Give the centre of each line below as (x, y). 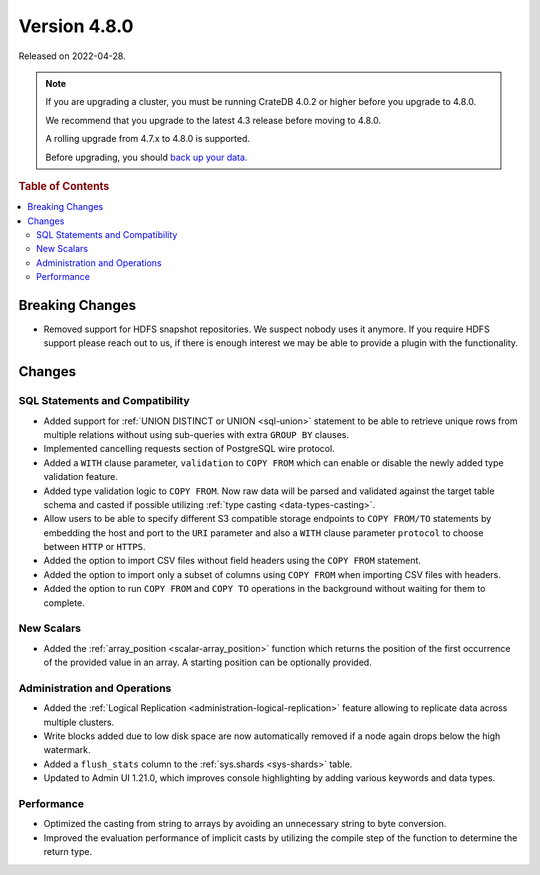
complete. (64, 602)
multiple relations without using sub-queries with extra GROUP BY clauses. (196, 434)
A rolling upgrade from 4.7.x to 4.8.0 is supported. (147, 139)
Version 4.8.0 (76, 26)
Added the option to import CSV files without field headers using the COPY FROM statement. (232, 561)
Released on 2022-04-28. (72, 56)
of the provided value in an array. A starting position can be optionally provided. (207, 662)
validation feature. (81, 477)
